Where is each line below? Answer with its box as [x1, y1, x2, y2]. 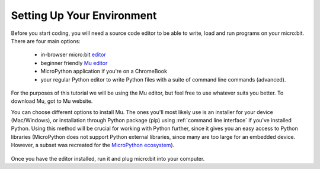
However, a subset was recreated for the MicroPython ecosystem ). [11, 142, 175, 149]
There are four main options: [11, 37, 81, 44]
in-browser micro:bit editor [40, 51, 106, 58]
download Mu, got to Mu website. [11, 97, 93, 105]
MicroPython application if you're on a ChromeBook [40, 68, 167, 75]
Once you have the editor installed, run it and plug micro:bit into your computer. [11, 155, 205, 162]
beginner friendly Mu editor [40, 59, 108, 66]
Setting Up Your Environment [11, 9, 157, 22]
